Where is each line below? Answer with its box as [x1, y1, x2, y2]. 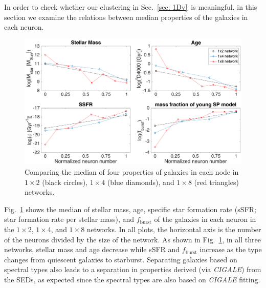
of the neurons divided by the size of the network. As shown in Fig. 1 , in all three [4, 234, 261, 244]
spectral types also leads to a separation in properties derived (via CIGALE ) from [4, 264, 261, 275]
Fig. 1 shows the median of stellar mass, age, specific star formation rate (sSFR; [4, 203, 256, 214]
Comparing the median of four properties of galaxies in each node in [25, 167, 239, 177]
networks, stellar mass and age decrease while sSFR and [4, 244, 180, 255]
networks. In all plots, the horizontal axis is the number [86, 224, 261, 235]
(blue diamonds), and [107, 176, 174, 187]
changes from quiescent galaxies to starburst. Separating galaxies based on [4, 254, 237, 264]
